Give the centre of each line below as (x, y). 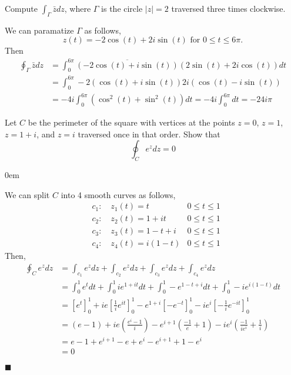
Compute (21, 8)
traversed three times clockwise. (228, 8)
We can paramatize (39, 30)
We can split (27, 194)
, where (78, 8)
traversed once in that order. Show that (149, 134)
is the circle (122, 8)
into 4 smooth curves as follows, (118, 194)
